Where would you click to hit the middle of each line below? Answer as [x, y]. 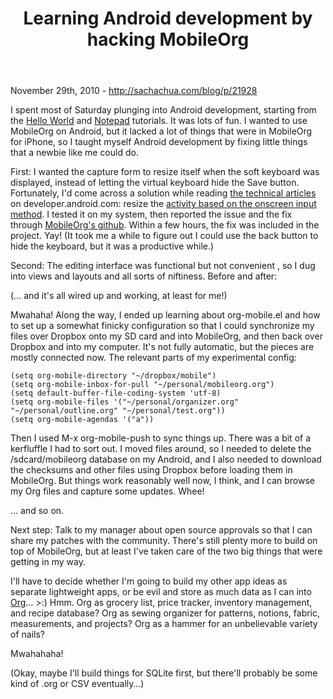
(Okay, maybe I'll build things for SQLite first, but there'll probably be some [164, 673]
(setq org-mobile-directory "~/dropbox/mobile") [113, 376]
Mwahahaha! [37, 654]
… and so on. [37, 511]
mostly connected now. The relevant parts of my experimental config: [153, 358]
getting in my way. [48, 562]
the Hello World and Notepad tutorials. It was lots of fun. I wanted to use [159, 121]
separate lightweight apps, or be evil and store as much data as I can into [161, 592]
